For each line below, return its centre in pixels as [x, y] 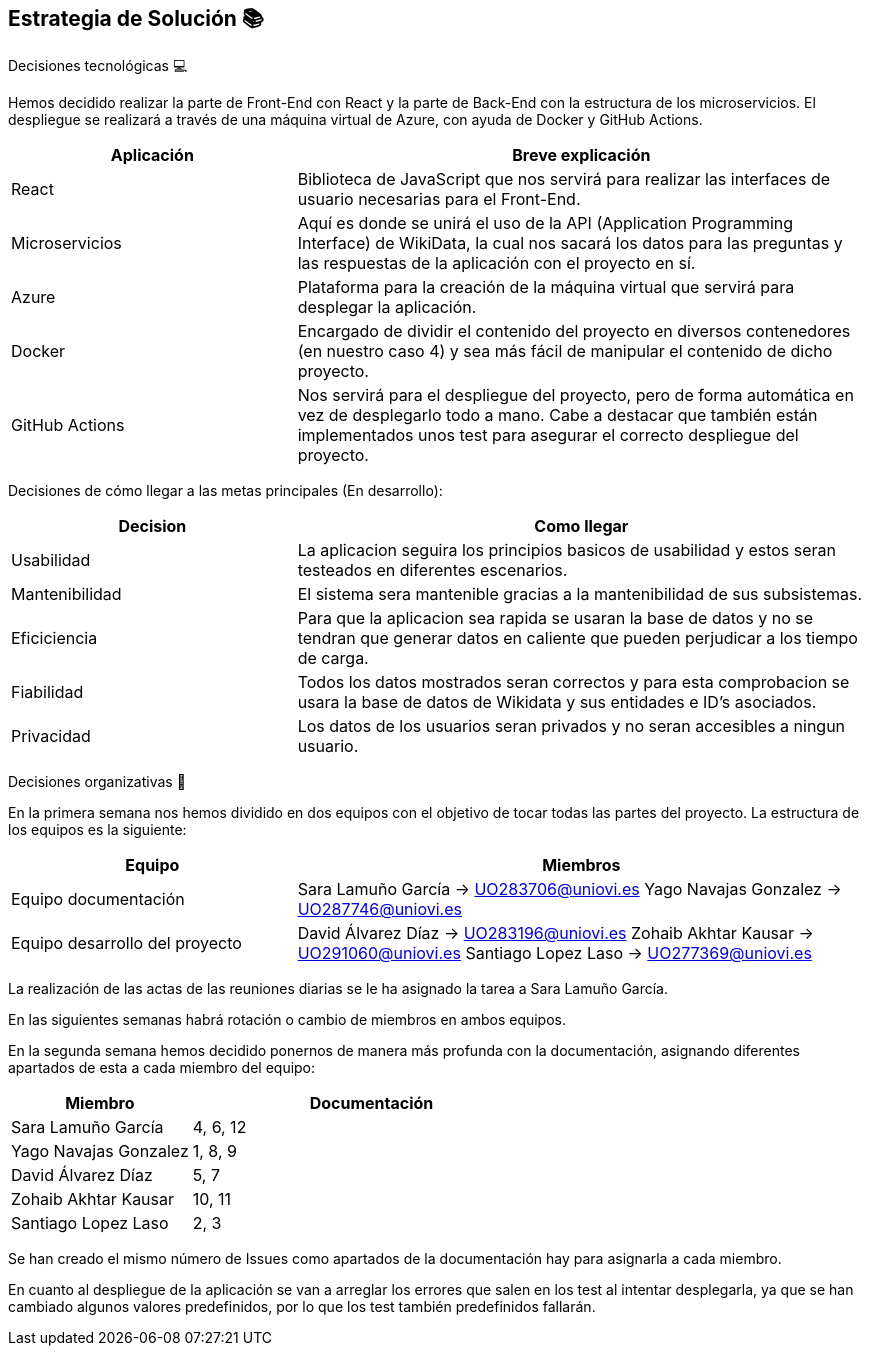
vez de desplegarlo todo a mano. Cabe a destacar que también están [557, 415]
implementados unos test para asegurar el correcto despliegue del [548, 435]
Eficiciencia [54, 638]
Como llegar [581, 526]
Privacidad [51, 736]
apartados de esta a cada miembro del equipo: [162, 1068]
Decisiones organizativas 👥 [97, 782]
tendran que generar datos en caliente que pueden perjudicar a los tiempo [577, 638]
